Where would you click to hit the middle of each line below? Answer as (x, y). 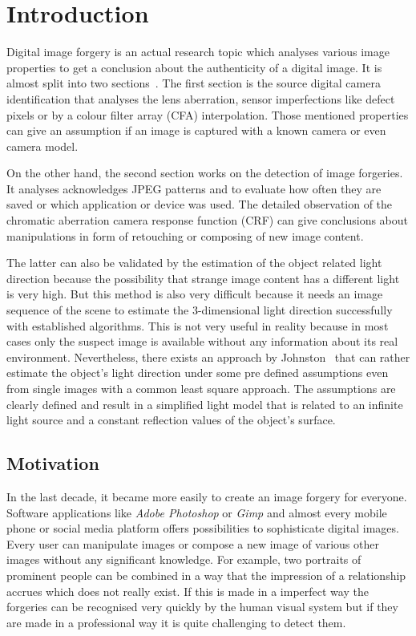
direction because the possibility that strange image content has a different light (203, 278)
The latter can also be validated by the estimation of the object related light (194, 263)
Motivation (53, 463)
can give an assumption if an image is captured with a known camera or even (196, 130)
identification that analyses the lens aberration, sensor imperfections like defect (201, 98)
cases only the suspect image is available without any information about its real (202, 341)
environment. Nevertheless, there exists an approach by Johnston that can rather (208, 356)
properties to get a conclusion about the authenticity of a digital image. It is (194, 67)
